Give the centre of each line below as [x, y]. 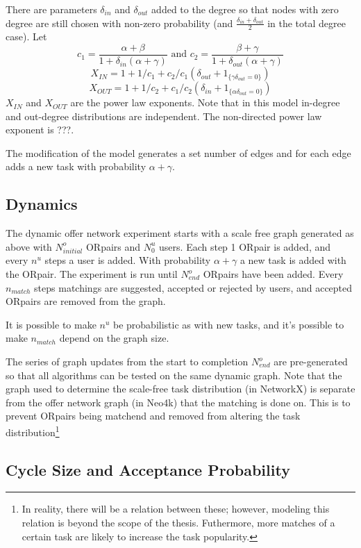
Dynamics [42, 204]
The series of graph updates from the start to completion [127, 361]
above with [29, 246]
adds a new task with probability [76, 166]
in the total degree [307, 23]
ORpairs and [113, 246]
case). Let [26, 36]
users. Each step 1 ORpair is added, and [245, 246]
